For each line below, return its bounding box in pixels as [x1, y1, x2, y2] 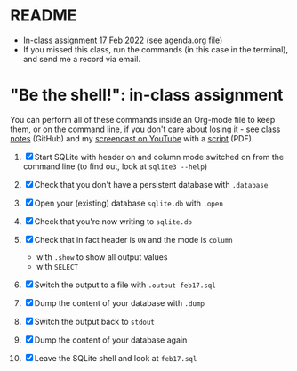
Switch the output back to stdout [34, 316, 155, 327]
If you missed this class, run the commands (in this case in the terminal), [22, 44, 288, 54]
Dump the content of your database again [34, 335, 188, 345]
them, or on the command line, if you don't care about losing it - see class [10, 124, 281, 134]
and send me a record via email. [22, 53, 141, 64]
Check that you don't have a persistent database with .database [34, 179, 269, 190]
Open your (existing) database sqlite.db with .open [34, 198, 223, 208]
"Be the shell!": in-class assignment [10, 85, 284, 105]
